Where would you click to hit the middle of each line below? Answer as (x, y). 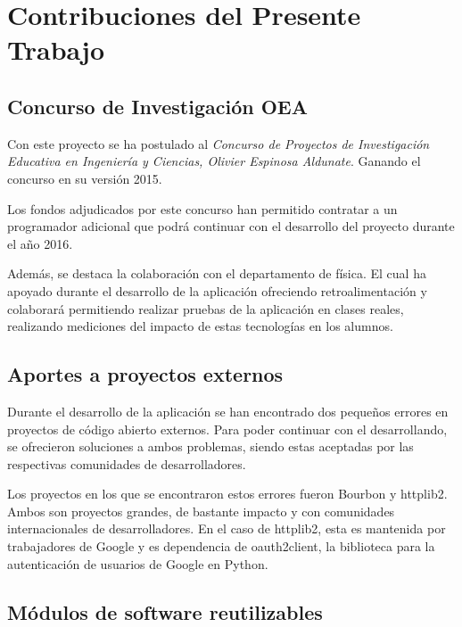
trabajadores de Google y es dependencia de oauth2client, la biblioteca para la (221, 546)
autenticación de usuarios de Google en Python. (138, 563)
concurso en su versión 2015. (85, 178)
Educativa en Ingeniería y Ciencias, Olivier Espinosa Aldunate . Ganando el (214, 161)
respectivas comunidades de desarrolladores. (127, 463)
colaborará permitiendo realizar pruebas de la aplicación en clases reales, (206, 308)
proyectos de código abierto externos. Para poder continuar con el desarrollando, (227, 429)
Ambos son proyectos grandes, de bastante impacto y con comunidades (201, 511)
